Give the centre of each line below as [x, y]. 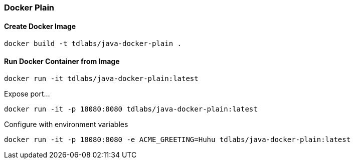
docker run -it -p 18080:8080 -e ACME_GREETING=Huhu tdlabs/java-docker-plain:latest [178, 140]
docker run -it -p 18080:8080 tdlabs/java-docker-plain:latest [131, 109]
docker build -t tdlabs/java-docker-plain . [93, 44]
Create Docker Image [40, 26]
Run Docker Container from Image [62, 61]
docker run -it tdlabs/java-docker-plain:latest [101, 79]
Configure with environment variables [66, 124]
